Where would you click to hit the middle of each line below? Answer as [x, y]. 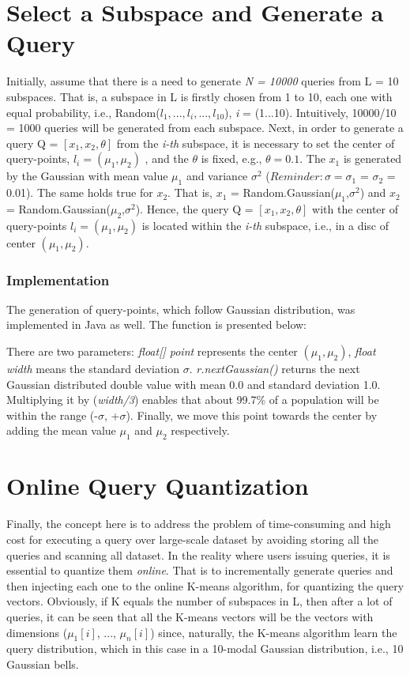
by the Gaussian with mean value [87, 176]
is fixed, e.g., [231, 158]
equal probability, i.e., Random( [83, 112]
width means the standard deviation [93, 369]
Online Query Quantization [158, 486]
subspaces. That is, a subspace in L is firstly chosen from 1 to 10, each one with [199, 96]
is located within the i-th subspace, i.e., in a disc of [265, 225]
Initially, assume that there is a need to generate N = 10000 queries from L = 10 [203, 81]
